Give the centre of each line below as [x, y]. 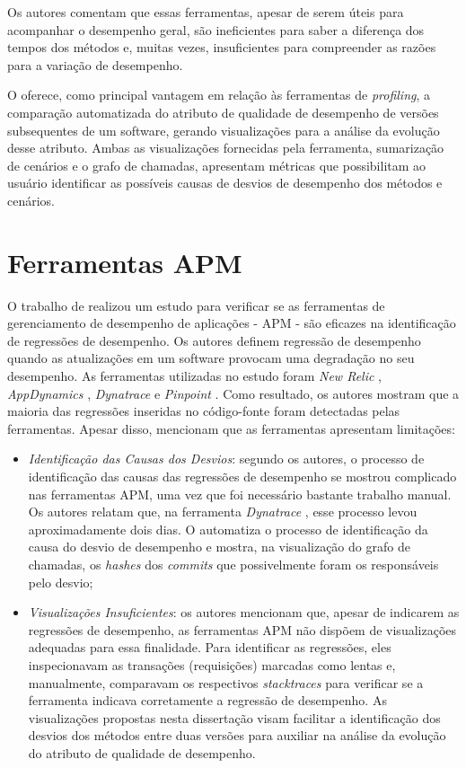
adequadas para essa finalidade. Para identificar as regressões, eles [210, 647]
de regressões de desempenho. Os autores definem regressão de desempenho [214, 340]
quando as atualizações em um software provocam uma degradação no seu [211, 358]
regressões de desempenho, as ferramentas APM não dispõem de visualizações [242, 629]
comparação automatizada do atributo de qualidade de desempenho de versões [223, 112]
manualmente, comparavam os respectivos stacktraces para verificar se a [226, 682]
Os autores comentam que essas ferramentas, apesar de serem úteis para [206, 12]
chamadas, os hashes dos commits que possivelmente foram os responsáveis [233, 564]
